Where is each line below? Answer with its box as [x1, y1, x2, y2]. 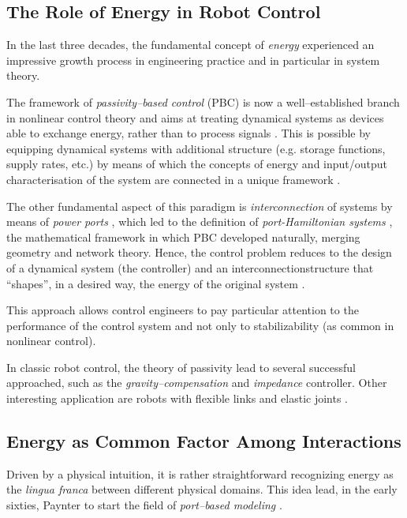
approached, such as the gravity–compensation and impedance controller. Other [6, 374, 387, 391]
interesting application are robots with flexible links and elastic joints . [6, 390, 348, 407]
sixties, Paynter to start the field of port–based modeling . [6, 497, 282, 513]
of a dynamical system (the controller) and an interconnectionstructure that [6, 259, 374, 276]
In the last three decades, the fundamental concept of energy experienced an [6, 36, 375, 53]
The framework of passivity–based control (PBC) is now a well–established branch [6, 93, 400, 110]
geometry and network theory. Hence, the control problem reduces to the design [6, 244, 392, 261]
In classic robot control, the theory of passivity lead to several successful [6, 358, 356, 375]
